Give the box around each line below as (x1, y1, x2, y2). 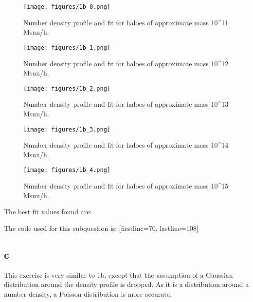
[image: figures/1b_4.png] (23, 167, 110, 174)
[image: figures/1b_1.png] (23, 44, 110, 51)
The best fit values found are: (4, 207, 92, 217)
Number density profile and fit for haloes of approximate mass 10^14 (23, 140, 229, 150)
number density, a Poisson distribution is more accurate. (4, 288, 172, 299)
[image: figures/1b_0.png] (23, 3, 110, 10)
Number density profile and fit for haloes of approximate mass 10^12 (23, 58, 229, 68)
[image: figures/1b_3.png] (23, 126, 110, 133)
